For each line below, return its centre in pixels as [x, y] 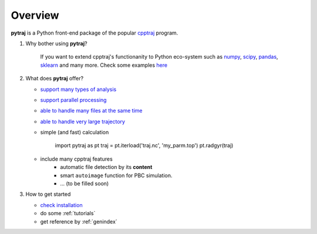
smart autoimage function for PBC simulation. [116, 175]
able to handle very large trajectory [83, 121]
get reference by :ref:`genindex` [79, 221]
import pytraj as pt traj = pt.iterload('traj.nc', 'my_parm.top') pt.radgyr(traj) [144, 145]
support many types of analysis [78, 89]
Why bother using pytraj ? [56, 43]
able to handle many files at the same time [91, 111]
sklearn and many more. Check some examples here [104, 65]
